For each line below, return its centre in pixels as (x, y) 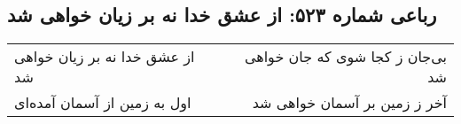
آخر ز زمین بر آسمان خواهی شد (349, 103)
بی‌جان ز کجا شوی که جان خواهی (345, 57)
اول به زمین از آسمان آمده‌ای (103, 103)
